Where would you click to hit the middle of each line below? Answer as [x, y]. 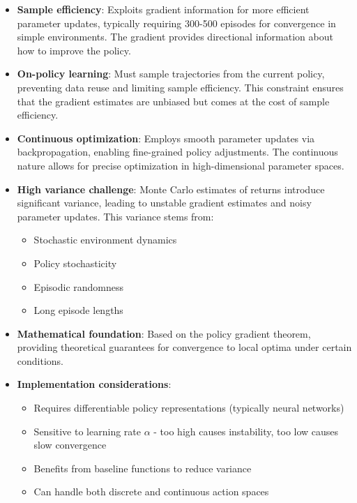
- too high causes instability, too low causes [246, 431]
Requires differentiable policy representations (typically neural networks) [189, 408]
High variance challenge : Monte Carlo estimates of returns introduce [171, 189]
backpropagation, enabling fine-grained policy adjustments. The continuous [177, 152]
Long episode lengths [78, 310]
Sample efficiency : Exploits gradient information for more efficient [163, 9]
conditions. [40, 360]
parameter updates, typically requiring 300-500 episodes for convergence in [176, 23]
